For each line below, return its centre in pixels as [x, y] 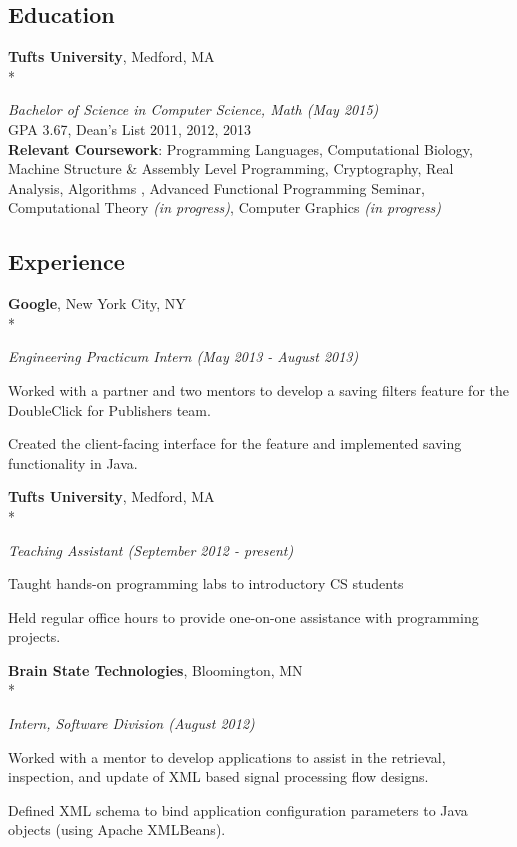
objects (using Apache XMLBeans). [117, 829]
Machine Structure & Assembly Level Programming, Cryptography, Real [231, 168]
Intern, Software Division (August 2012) [131, 723]
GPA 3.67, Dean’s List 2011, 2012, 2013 [130, 128]
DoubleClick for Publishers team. [109, 409]
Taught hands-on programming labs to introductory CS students [206, 583]
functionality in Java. [73, 462]
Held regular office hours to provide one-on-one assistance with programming [243, 616]
